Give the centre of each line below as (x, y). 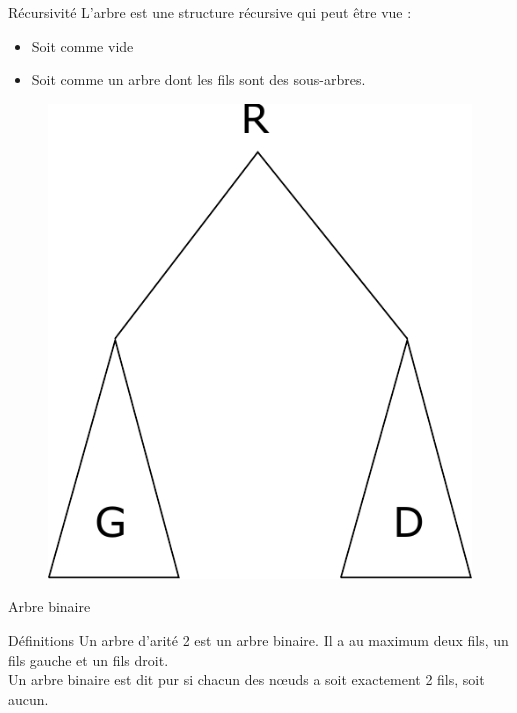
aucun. (28, 698)
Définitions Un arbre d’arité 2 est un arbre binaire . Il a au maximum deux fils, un (258, 639)
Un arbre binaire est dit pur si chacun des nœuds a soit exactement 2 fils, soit (246, 679)
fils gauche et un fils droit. (88, 659)
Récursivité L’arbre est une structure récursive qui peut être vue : (210, 12)
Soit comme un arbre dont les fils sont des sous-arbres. (198, 79)
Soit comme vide (82, 45)
